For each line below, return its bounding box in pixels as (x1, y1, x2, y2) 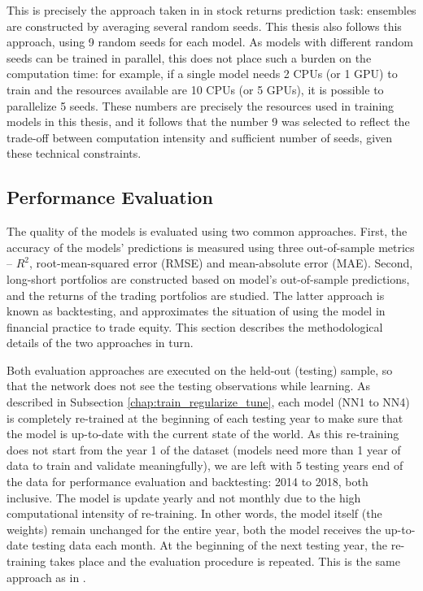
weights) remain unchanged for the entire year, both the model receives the (7, 520, 382, 537)
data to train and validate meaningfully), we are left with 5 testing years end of (7, 457, 403, 474)
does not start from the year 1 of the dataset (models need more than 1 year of (7, 441, 401, 458)
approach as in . (7, 568, 86, 585)
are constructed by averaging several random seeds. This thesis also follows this (7, 17, 402, 34)
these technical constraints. (7, 145, 142, 162)
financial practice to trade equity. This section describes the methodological (7, 318, 383, 335)
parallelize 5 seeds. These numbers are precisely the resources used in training (7, 97, 395, 114)
